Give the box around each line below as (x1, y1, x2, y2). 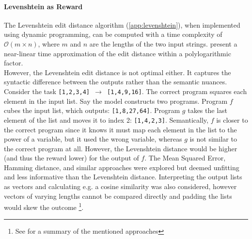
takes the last (188, 105, 227, 115)
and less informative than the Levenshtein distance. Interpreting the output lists (4, 172, 242, 182)
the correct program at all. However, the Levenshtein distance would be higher (4, 143, 237, 153)
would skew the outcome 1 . (4, 201, 84, 212)
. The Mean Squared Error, (144, 153, 226, 163)
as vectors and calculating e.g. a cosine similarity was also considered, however (4, 181, 237, 191)
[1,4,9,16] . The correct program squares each (107, 86, 247, 96)
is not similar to (189, 134, 237, 144)
